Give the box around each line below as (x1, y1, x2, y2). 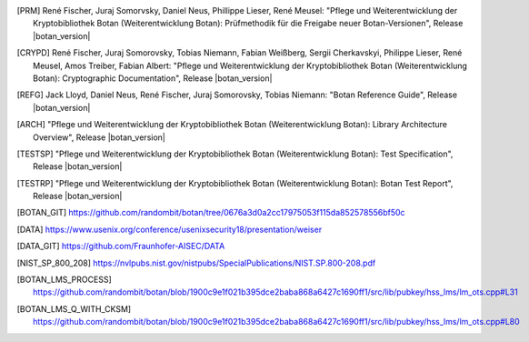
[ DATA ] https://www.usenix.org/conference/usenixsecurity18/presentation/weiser (16, 224, 323, 235)
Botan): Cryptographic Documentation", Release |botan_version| (33, 73, 273, 84)
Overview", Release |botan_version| (33, 132, 165, 143)
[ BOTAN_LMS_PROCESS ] (16, 274, 113, 286)
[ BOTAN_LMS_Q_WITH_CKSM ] (16, 303, 132, 314)
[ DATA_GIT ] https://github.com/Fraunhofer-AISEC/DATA (16, 241, 225, 252)
